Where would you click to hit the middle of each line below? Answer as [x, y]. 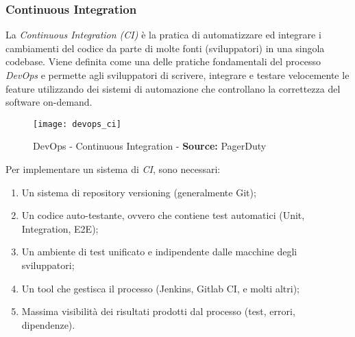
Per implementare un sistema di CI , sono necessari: [113, 169]
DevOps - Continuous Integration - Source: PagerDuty [150, 146]
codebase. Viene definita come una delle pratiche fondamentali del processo [163, 61]
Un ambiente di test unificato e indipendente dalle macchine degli [159, 252]
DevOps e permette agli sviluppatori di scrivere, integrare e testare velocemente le [177, 75]
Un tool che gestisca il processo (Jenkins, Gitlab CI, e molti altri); [160, 288]
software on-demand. [49, 102]
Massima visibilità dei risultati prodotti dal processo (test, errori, [158, 311]
